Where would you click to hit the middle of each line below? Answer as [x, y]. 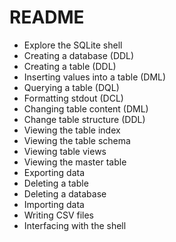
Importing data [54, 204]
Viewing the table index [72, 130]
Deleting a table [56, 183]
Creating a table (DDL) [70, 66]
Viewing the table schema [77, 140]
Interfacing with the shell [75, 225]
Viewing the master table [75, 162]
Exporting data [54, 172]
